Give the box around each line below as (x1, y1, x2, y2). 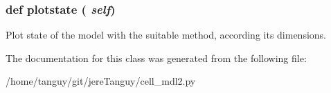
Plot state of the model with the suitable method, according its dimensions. (6, 28, 327, 42)
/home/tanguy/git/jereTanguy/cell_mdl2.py (6, 74, 196, 88)
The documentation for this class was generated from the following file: (6, 50, 307, 65)
